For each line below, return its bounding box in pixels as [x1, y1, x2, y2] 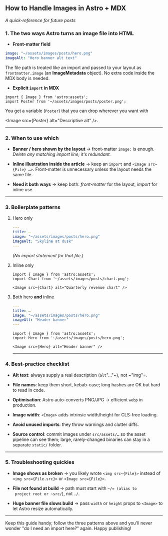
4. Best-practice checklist [5, 360, 69, 367]
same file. [12, 172, 33, 178]
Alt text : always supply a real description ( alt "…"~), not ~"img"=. [12, 372, 147, 378]
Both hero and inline [12, 294, 54, 300]
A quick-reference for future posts [5, 17, 76, 23]
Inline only [12, 262, 34, 268]
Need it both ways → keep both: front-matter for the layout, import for [12, 181, 157, 187]
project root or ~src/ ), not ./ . [14, 490, 80, 496]
